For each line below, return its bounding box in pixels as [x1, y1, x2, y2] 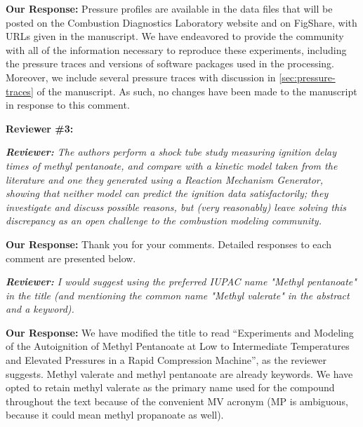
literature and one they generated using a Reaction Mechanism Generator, [6, 172, 324, 187]
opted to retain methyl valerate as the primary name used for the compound [6, 380, 335, 395]
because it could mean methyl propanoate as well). [6, 407, 224, 422]
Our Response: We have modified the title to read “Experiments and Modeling [6, 325, 354, 339]
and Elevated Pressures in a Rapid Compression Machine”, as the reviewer [6, 353, 326, 367]
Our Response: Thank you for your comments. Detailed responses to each [6, 236, 332, 251]
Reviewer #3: [6, 121, 74, 135]
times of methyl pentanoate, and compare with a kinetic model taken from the [6, 158, 338, 172]
